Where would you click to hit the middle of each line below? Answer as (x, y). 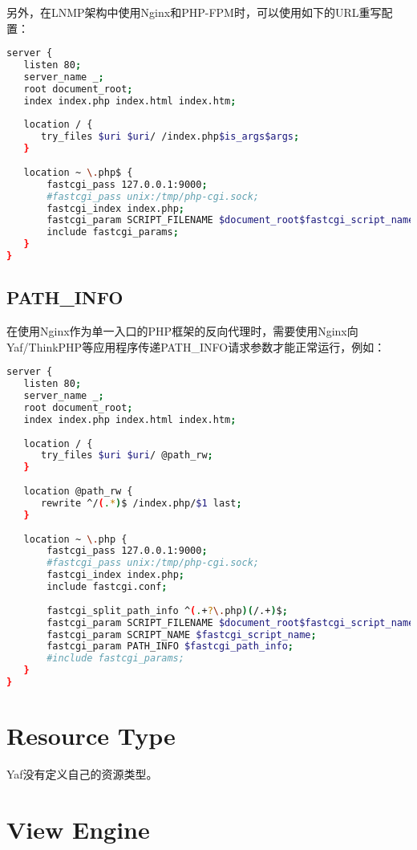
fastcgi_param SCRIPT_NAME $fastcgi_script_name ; (182, 634)
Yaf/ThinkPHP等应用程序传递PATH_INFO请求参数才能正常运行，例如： (196, 346)
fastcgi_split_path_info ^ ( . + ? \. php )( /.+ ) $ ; (167, 610)
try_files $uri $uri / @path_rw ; (127, 456)
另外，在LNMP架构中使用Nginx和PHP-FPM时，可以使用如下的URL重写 (194, 12)
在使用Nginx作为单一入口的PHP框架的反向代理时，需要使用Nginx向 (182, 331)
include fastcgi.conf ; (107, 587)
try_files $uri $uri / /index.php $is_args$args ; (170, 137)
